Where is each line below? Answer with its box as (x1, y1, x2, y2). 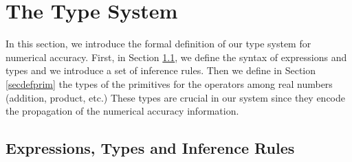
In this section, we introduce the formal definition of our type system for (5, 36, 311, 51)
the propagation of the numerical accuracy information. (5, 104, 239, 118)
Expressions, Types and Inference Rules (5, 137, 295, 159)
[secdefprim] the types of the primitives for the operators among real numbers (5, 76, 333, 91)
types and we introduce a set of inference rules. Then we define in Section (5, 63, 316, 78)
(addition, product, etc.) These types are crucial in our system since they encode (5, 90, 346, 104)
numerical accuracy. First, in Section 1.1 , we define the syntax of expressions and (5, 49, 347, 64)
